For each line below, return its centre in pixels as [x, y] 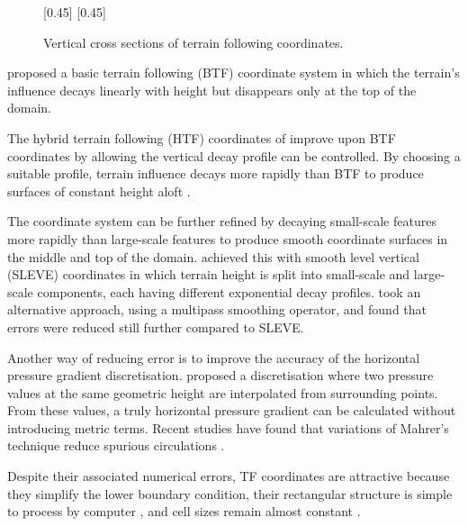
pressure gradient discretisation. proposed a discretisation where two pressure [220, 375]
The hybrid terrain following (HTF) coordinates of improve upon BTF [202, 137]
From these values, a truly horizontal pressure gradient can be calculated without [232, 410]
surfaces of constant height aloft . [99, 190]
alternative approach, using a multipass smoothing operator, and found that [217, 309]
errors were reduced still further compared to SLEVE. [156, 326]
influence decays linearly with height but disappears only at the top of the [212, 90]
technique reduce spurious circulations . [116, 445]
